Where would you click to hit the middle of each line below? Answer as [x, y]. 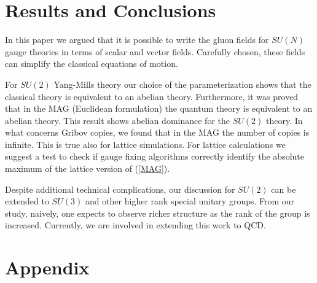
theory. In [284, 120]
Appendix [47, 267]
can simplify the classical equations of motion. [92, 64]
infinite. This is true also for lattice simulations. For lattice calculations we [145, 144]
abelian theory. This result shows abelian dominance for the [118, 120]
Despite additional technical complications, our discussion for [120, 189]
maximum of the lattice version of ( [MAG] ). [88, 169]
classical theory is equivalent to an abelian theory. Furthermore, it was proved [152, 96]
